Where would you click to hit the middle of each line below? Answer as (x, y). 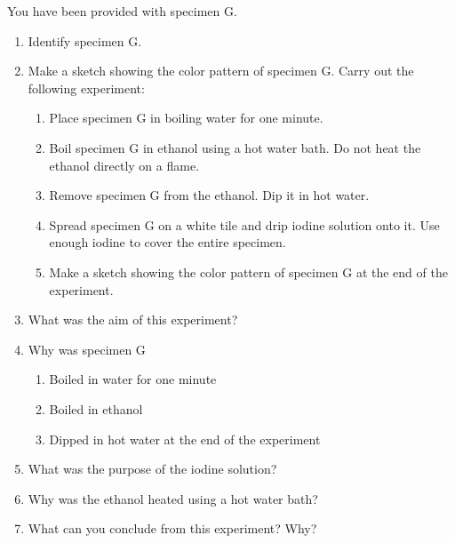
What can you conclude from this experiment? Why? (172, 528)
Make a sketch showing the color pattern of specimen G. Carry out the (221, 71)
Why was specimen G (87, 349)
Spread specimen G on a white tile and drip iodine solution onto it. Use (244, 224)
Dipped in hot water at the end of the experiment (185, 439)
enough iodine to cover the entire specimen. (168, 242)
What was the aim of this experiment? (133, 319)
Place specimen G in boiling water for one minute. (186, 118)
